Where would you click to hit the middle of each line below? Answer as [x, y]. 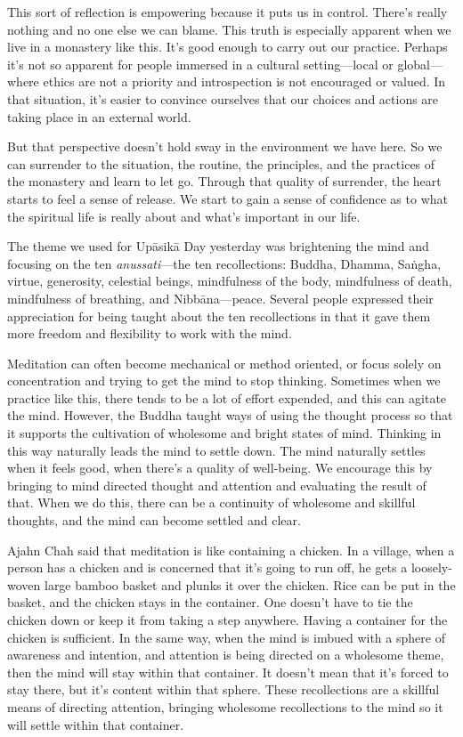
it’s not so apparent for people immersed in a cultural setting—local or [200, 64]
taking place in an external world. [99, 116]
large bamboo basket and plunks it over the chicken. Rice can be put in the [250, 584]
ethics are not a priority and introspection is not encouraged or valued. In [244, 81]
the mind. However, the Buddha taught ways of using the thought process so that [230, 415]
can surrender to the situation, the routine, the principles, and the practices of [221, 163]
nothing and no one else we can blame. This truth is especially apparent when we [229, 29]
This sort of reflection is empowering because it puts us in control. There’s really [227, 12]
